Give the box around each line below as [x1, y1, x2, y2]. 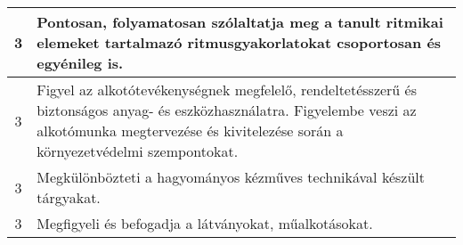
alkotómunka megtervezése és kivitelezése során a [37, 120, 344, 141]
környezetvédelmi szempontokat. [37, 141, 239, 161]
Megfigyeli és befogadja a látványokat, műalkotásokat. [37, 213, 373, 233]
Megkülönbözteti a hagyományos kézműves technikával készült [37, 167, 425, 187]
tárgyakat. [37, 187, 101, 208]
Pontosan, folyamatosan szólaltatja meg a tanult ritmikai [37, 12, 443, 32]
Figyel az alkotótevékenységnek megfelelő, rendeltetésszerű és [37, 79, 418, 100]
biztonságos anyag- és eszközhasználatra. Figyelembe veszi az [37, 100, 417, 120]
